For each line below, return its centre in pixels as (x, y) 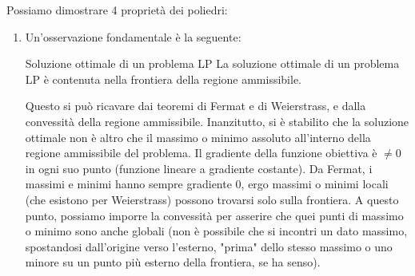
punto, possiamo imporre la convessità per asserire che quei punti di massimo (214, 215)
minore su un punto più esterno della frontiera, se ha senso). (173, 262)
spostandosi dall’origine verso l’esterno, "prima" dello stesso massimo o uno (209, 246)
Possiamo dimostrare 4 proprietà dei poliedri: (117, 10)
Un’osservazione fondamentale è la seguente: (133, 36)
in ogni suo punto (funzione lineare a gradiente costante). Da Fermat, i (199, 168)
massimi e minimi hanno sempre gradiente (128, 184)
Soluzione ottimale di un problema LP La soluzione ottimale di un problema (212, 63)
